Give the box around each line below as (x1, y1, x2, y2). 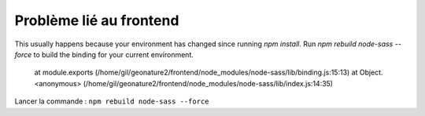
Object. (359, 67, 383, 78)
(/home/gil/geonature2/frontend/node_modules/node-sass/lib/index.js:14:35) (83, 78, 334, 88)
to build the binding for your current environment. (33, 49, 194, 59)
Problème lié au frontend (14, 12, 179, 29)
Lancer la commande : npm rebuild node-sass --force (14, 96, 209, 106)
